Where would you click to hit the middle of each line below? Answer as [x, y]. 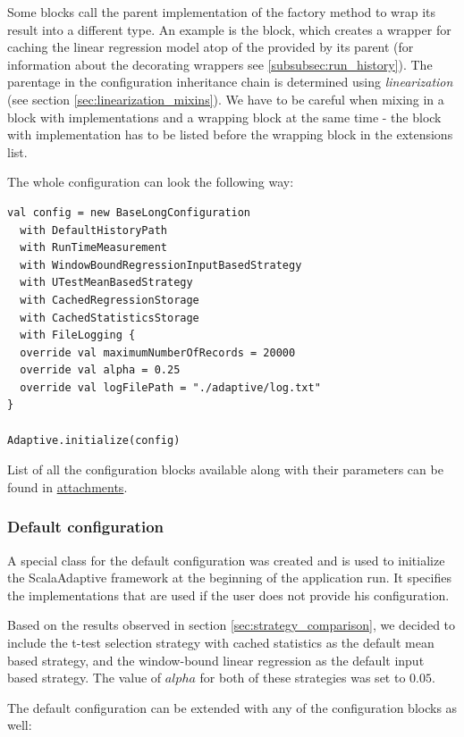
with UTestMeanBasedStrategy [106, 283]
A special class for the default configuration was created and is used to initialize [226, 560]
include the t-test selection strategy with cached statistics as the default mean [221, 643]
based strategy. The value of [84, 678]
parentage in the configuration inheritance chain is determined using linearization [230, 82]
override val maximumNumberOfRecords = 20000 [158, 352]
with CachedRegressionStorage [110, 300]
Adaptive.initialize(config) [94, 440]
